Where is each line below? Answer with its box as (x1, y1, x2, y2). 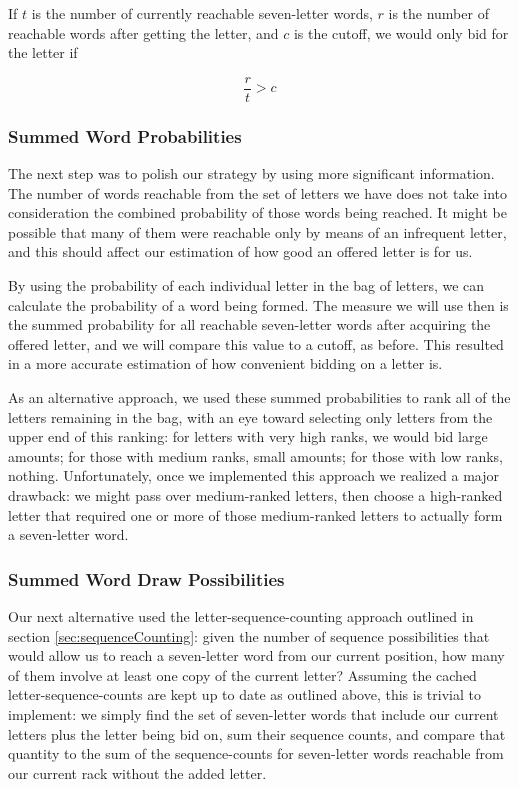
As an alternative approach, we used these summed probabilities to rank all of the (8, 387, 511, 407)
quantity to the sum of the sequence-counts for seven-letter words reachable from (8, 743, 504, 764)
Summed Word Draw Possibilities (8, 566, 285, 591)
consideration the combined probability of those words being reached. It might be (8, 202, 507, 223)
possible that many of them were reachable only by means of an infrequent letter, (8, 221, 507, 242)
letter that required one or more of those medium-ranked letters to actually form (8, 504, 503, 525)
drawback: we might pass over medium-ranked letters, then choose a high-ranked (8, 484, 503, 505)
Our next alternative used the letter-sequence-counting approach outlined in (8, 605, 474, 626)
